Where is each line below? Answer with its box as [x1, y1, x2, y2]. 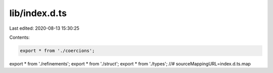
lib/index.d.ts [9, 8, 67, 19]
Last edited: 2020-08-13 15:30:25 [9, 25, 79, 31]
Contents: [9, 34, 30, 40]
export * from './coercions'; [20, 48, 95, 53]
